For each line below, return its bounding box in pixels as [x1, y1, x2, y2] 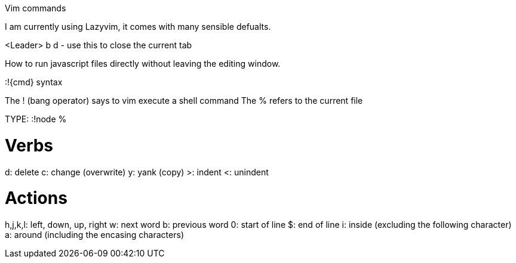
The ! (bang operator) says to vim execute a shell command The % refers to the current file [5, 95, 363, 106]
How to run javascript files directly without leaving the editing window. [5, 58, 281, 69]
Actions [5, 188, 67, 209]
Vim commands [5, 3, 66, 13]
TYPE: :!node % [5, 114, 67, 124]
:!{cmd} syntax [5, 77, 63, 87]
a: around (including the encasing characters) [5, 230, 184, 240]
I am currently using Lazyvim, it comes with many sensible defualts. [5, 21, 271, 32]
